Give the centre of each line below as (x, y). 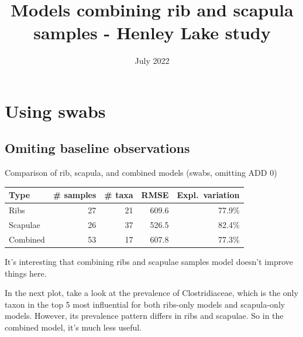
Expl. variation (208, 195)
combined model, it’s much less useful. (73, 327)
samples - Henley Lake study (152, 33)
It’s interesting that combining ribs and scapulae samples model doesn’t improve (149, 262)
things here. (26, 273)
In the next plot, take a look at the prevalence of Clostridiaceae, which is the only (151, 293)
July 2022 (152, 61)
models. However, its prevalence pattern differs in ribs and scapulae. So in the (144, 316)
